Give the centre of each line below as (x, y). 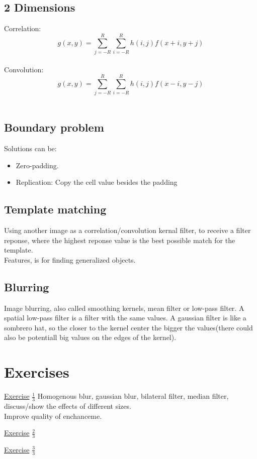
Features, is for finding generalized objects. (70, 259)
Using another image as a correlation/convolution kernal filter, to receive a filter (127, 230)
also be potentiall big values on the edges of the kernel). (90, 337)
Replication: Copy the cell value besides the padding (97, 182)
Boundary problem (54, 127)
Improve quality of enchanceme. (53, 416)
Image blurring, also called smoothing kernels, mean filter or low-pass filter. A (124, 308)
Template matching (55, 209)
